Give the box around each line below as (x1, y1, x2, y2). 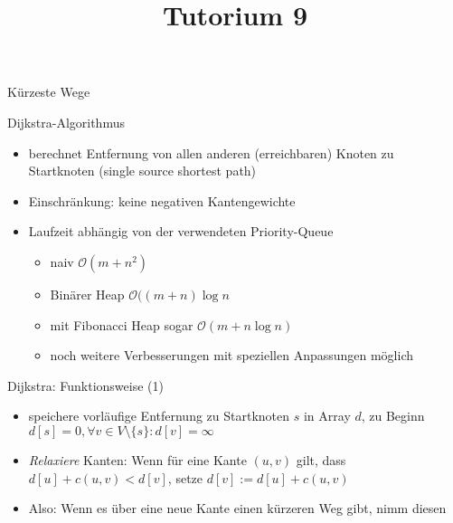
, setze (167, 468, 203, 487)
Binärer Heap (50, 284, 125, 303)
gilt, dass (296, 450, 346, 469)
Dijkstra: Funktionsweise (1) (7, 376, 164, 395)
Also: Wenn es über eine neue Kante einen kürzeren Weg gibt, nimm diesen (28, 499, 447, 518)
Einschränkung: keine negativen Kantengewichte (28, 191, 296, 210)
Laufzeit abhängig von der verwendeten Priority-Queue (28, 222, 334, 241)
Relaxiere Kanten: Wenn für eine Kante (28, 450, 247, 469)
